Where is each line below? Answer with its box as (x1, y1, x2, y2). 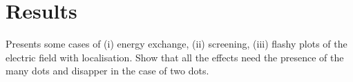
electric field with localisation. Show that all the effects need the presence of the (6, 50, 344, 64)
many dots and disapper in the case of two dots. (6, 63, 209, 78)
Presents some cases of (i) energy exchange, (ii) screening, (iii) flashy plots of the (6, 37, 347, 51)
